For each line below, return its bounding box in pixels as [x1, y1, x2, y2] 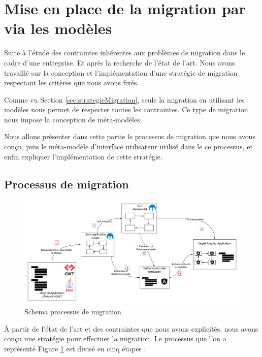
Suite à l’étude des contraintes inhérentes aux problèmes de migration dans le [4, 47, 245, 58]
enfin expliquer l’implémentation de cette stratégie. [4, 151, 162, 161]
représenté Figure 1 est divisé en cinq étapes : [4, 343, 146, 353]
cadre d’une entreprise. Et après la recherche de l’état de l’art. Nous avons [4, 57, 235, 68]
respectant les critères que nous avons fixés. [4, 77, 139, 88]
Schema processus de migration [24, 306, 121, 316]
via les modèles [4, 18, 112, 39]
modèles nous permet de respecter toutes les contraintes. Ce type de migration [4, 104, 248, 115]
